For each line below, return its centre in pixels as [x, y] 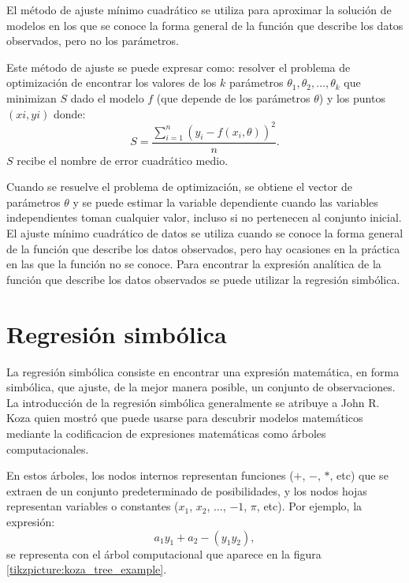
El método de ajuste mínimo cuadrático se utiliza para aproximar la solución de [199, 9]
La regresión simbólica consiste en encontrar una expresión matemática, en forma [203, 371]
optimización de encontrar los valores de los [112, 82]
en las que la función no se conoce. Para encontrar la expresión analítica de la [194, 264]
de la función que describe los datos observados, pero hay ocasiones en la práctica [203, 248]
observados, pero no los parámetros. [93, 41]
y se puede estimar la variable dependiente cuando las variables [225, 202]
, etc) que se [359, 475]
